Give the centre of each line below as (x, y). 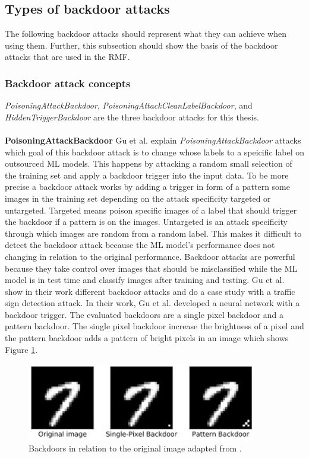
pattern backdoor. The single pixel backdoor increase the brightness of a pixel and (154, 326)
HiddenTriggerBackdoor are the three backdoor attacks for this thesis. (132, 117)
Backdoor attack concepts (68, 83)
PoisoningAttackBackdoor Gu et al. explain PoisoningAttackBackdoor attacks (153, 140)
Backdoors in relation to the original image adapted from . (135, 448)
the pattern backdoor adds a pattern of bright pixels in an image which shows (147, 338)
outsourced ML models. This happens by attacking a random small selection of (149, 163)
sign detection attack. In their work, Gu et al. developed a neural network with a (152, 303)
